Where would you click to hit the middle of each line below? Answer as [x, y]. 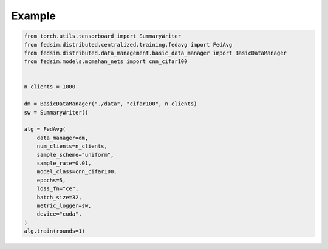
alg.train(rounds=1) [54, 231]
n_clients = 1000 [50, 87]
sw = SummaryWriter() [56, 112]
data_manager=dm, [63, 138]
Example [33, 16]
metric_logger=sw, [64, 205]
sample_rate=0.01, [64, 163]
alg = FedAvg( [45, 129]
